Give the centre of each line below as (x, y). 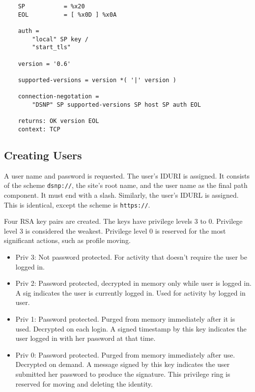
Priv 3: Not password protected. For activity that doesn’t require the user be (131, 256)
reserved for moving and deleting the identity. (84, 383)
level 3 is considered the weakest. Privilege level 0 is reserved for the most (115, 230)
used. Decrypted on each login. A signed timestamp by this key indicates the (131, 328)
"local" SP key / (60, 39)
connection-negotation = (58, 97)
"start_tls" (52, 47)
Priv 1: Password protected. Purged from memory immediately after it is (125, 318)
